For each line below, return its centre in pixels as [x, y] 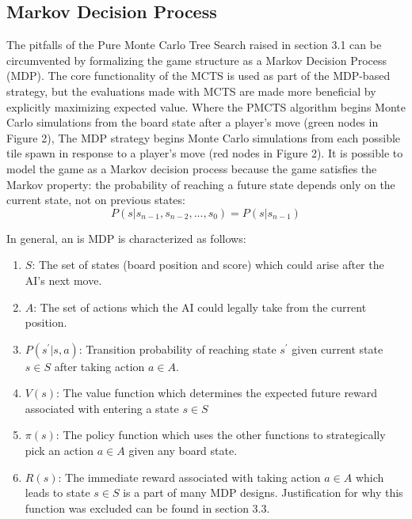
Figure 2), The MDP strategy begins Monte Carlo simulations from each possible [204, 137]
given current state [338, 349]
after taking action [99, 366]
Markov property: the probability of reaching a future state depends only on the [201, 184]
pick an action [59, 451]
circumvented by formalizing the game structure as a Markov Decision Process [197, 60]
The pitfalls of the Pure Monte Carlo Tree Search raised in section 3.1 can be [194, 45]
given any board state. [183, 451]
